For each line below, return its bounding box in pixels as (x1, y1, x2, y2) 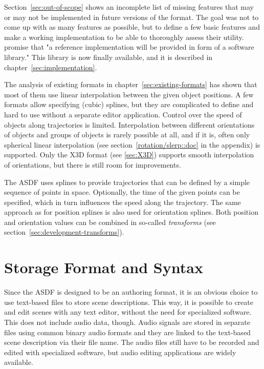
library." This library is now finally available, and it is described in (4, 51, 213, 62)
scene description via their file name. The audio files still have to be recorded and (4, 337, 259, 347)
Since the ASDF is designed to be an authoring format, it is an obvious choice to (4, 286, 258, 297)
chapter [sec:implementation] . (4, 61, 97, 72)
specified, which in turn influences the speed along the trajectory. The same (4, 196, 241, 207)
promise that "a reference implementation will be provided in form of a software (4, 42, 254, 52)
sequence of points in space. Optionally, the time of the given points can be (4, 187, 240, 197)
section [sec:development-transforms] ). (4, 227, 124, 237)
